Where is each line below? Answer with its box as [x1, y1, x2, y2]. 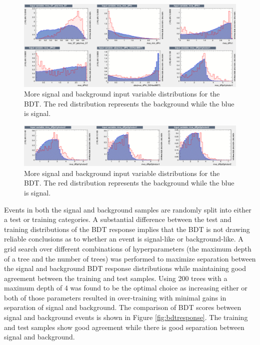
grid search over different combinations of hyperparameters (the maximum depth [4, 243, 251, 253]
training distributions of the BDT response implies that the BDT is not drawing [4, 223, 250, 234]
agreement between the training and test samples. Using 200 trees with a [4, 272, 227, 283]
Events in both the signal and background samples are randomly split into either [4, 204, 251, 214]
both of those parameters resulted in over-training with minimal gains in [4, 292, 226, 302]
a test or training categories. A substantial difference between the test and [4, 214, 231, 224]
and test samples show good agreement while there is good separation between [4, 321, 244, 332]
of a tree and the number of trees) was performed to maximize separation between [4, 253, 256, 263]
